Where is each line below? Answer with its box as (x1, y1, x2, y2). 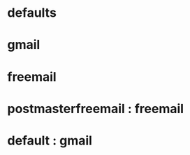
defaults (7, 5, 57, 21)
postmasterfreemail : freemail (7, 101, 184, 117)
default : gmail (7, 133, 93, 148)
